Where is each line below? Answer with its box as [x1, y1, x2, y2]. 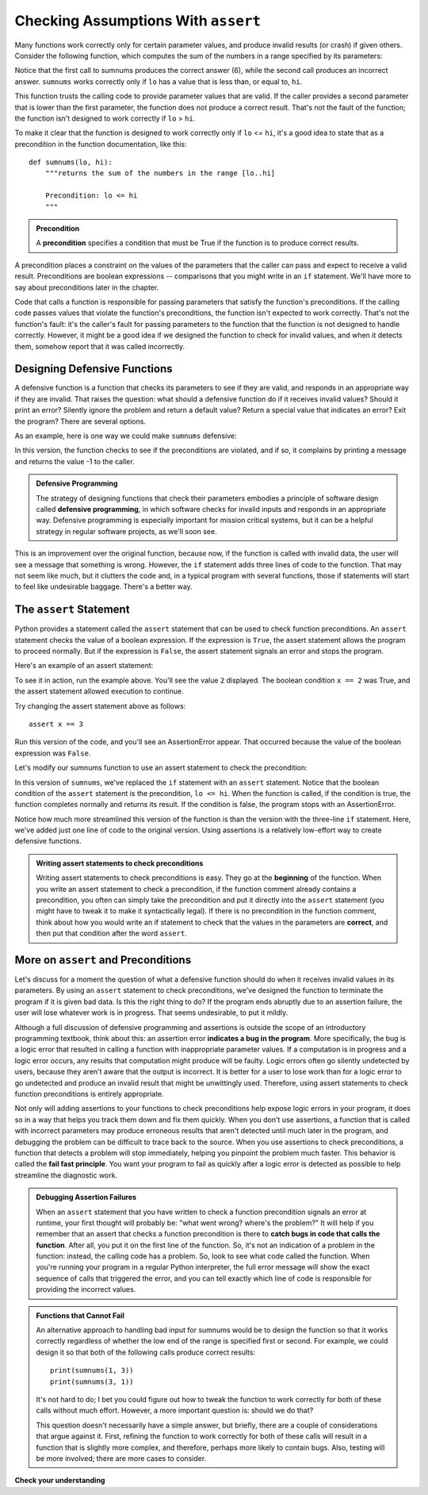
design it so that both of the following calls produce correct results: [36, 1347, 256, 1357]
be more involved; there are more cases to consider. [36, 1453, 207, 1463]
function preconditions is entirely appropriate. [14, 1090, 164, 1098]
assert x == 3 [29, 719, 83, 728]
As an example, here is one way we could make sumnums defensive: [14, 431, 237, 440]
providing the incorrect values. [36, 1285, 136, 1294]
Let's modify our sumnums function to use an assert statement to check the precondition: [14, 763, 308, 773]
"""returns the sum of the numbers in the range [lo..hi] [44, 169, 276, 178]
